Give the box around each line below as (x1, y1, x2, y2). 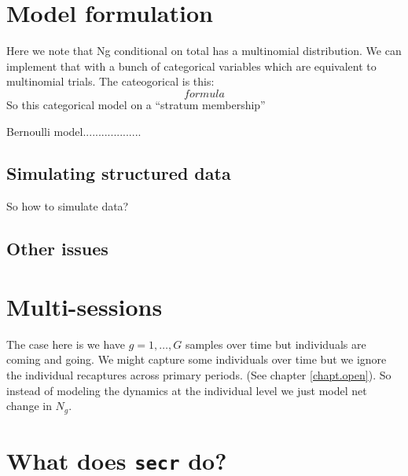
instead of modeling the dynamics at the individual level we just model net (6, 382, 367, 398)
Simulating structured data (6, 161, 231, 185)
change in (6, 397, 52, 414)
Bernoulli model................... (6, 123, 142, 139)
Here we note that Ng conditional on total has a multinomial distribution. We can (6, 42, 402, 59)
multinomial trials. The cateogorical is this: (6, 73, 215, 90)
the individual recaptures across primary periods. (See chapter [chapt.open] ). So (6, 366, 391, 383)
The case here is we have (6, 335, 126, 352)
